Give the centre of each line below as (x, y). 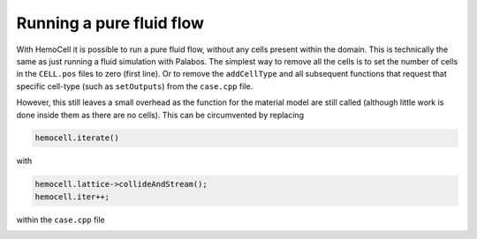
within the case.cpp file (61, 220)
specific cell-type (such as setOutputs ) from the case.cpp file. (135, 86)
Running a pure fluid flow (110, 23)
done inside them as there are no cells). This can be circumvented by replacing (160, 115)
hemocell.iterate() (77, 138)
